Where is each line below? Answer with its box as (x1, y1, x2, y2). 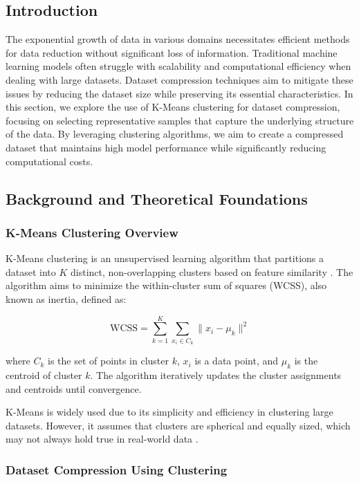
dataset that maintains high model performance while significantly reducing (6, 140, 326, 154)
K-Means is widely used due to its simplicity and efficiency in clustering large (6, 405, 333, 419)
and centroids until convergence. (6, 381, 142, 396)
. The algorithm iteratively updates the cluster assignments (90, 368, 342, 382)
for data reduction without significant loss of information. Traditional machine (6, 45, 338, 59)
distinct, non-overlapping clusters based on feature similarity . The (71, 264, 353, 279)
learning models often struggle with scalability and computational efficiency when (6, 59, 351, 73)
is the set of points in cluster (48, 353, 169, 368)
